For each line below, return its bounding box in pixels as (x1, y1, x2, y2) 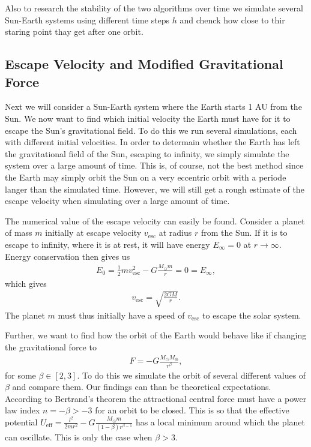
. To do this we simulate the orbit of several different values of (77, 368, 306, 381)
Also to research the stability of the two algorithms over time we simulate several (5, 2, 303, 14)
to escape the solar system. (202, 308, 301, 321)
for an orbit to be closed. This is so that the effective (95, 404, 289, 416)
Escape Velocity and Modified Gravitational (5, 55, 283, 73)
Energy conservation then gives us (5, 250, 130, 262)
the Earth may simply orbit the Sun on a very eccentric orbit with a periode (5, 170, 286, 183)
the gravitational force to (5, 341, 97, 353)
